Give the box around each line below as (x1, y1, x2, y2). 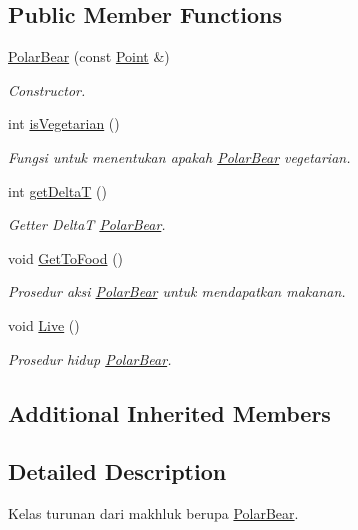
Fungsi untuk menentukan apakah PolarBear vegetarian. (8, 146, 351, 167)
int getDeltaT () (8, 180, 107, 201)
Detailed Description (8, 456, 227, 487)
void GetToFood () (8, 247, 124, 268)
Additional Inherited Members (8, 397, 331, 428)
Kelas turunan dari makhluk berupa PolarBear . (8, 503, 299, 524)
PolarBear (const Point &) (8, 46, 170, 67)
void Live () (8, 314, 80, 335)
